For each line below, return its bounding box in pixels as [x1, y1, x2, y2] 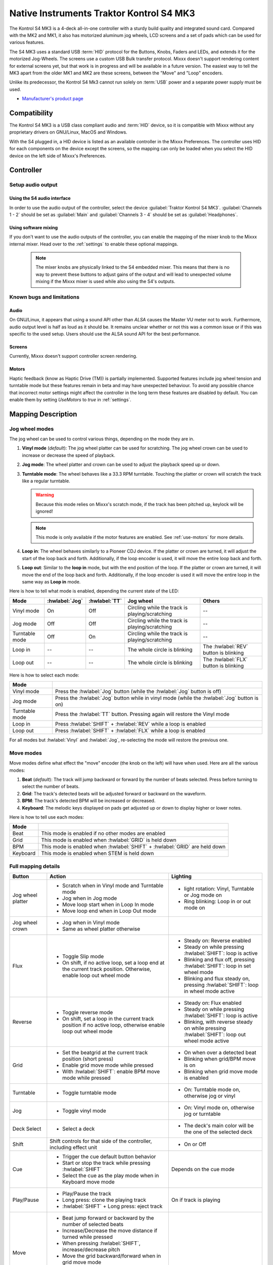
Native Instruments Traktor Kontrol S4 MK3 [9, 8, 196, 19]
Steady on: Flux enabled [184, 999, 242, 1006]
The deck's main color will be [184, 1122, 254, 1129]
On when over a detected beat [184, 1049, 256, 1056]
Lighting [171, 873, 192, 880]
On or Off [184, 1141, 207, 1148]
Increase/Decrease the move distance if [62, 1227, 158, 1234]
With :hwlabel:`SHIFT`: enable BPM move [62, 1068, 160, 1075]
